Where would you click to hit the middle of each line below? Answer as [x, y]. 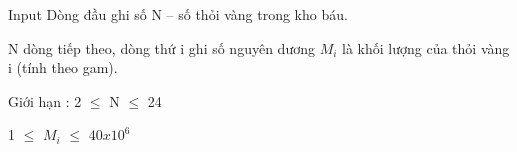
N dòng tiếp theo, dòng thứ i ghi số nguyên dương [161, 47]
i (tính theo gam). [63, 67]
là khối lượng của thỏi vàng [426, 47]
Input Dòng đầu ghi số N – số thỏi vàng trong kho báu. [178, 14]
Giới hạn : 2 [45, 100]
